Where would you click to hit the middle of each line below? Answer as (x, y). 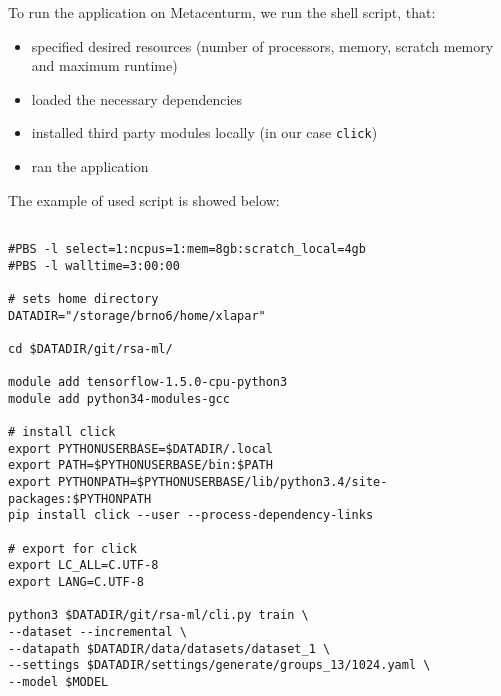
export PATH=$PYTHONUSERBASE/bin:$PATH (140, 465)
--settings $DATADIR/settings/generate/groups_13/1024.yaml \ (219, 665)
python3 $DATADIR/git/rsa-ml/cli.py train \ (158, 615)
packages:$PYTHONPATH (80, 498)
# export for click (72, 548)
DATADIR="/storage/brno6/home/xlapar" (137, 315)
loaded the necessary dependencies (137, 98)
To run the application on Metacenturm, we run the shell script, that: (222, 12)
